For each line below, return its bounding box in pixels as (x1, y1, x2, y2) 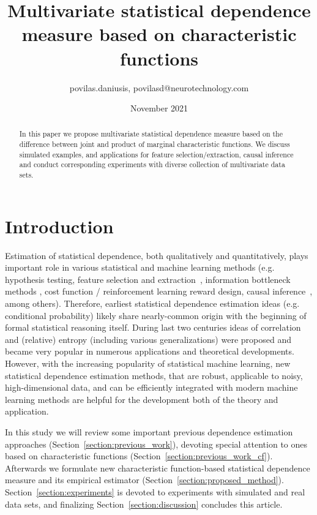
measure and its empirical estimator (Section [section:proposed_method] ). (5, 473, 284, 486)
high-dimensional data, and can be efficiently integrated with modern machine (5, 381, 298, 394)
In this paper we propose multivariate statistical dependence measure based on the (19, 129, 283, 139)
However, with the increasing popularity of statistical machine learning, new (5, 357, 291, 370)
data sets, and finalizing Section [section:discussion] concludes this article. (5, 497, 283, 510)
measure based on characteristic (21, 21, 297, 47)
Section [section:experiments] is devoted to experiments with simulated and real (5, 485, 305, 498)
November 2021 (130, 102, 188, 115)
